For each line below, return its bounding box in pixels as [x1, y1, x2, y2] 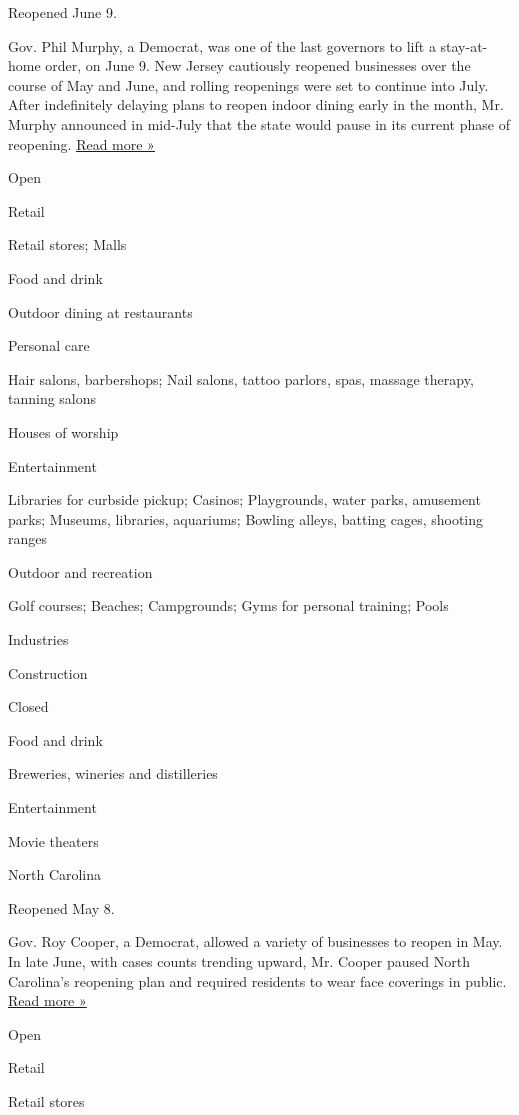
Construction [8, 662, 88, 683]
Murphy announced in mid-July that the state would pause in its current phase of [8, 113, 510, 134]
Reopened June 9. [8, 2, 117, 22]
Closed [8, 696, 49, 717]
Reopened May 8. [8, 897, 115, 918]
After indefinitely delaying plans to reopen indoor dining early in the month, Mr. [8, 94, 504, 115]
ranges [8, 528, 48, 549]
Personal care [8, 335, 90, 356]
